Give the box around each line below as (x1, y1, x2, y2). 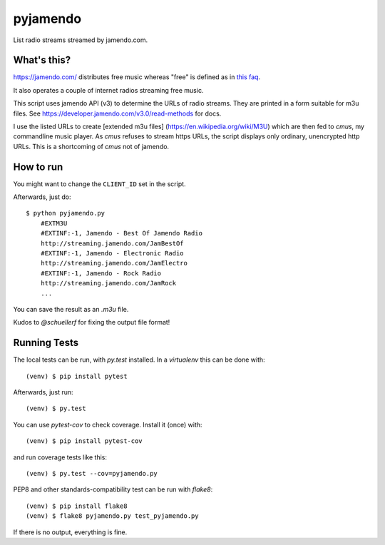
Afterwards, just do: (13, 193, 71, 201)
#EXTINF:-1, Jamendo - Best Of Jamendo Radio (40, 229, 203, 238)
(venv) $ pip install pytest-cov (26, 437, 143, 445)
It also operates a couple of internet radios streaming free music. (13, 86, 204, 94)
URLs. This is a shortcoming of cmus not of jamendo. (13, 142, 170, 151)
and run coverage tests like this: (13, 453, 107, 462)
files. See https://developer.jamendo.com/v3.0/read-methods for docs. (13, 109, 222, 118)
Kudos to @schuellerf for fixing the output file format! (13, 318, 170, 327)
